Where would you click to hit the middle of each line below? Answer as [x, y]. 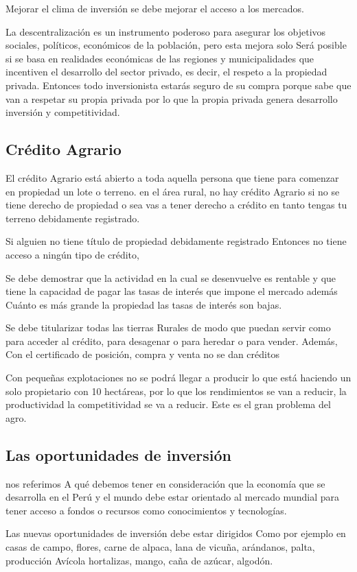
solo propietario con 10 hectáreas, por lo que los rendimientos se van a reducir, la [176, 391]
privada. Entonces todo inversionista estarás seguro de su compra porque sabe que [178, 85]
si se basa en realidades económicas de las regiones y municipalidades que [160, 58]
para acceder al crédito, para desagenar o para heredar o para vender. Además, [172, 341]
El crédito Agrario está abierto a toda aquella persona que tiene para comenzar [172, 177]
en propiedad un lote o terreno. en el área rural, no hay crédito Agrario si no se [173, 191]
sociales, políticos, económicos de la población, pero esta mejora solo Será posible [176, 45]
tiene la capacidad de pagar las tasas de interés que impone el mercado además [172, 291]
